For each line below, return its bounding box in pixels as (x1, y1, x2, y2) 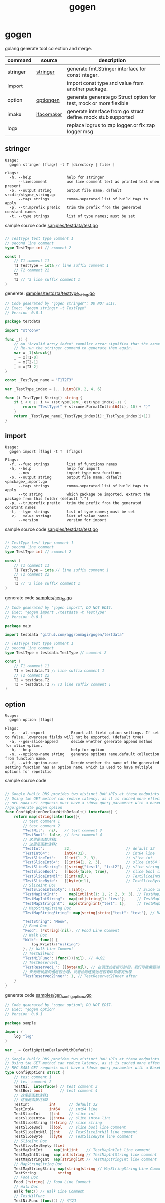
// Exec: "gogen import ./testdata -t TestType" (5, 610, 107, 615)
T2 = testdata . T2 (14, 677, 50, 682)
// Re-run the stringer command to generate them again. (14, 346, 133, 351)
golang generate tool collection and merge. (5, 45, 92, 51)
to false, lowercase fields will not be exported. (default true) (5, 734, 144, 740)
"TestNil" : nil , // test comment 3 (23, 828, 102, 833)
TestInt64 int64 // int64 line (14, 1107, 98, 1112)
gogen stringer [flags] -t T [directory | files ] (9, 162, 115, 167)
